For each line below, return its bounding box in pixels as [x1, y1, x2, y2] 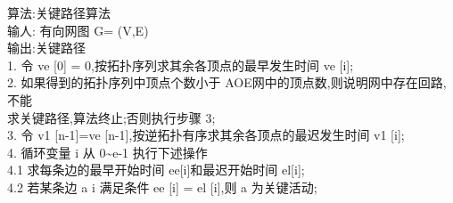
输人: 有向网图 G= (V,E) [7, 20, 149, 39]
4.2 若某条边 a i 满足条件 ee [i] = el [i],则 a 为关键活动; [7, 177, 317, 196]
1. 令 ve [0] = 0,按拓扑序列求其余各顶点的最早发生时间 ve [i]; [7, 55, 354, 74]
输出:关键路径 [7, 38, 86, 57]
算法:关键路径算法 [7, 4, 111, 21]
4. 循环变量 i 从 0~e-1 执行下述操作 [7, 142, 208, 161]
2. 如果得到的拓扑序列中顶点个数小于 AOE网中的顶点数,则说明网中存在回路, [7, 73, 447, 92]
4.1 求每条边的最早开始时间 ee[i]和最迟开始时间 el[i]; [7, 160, 305, 179]
